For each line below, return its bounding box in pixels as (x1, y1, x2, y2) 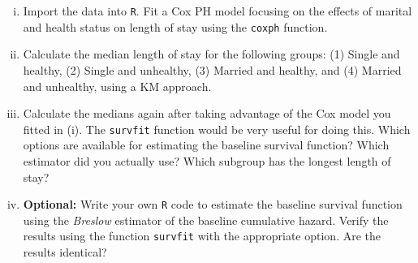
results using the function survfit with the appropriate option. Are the (23, 227, 381, 244)
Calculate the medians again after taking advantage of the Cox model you (23, 105, 391, 122)
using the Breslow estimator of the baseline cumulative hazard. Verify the (23, 211, 389, 228)
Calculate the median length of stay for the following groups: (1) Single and (23, 45, 400, 63)
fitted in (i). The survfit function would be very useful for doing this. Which (23, 120, 411, 137)
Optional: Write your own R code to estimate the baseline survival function (23, 196, 403, 213)
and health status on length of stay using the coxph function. (23, 18, 328, 35)
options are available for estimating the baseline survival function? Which (23, 136, 390, 153)
